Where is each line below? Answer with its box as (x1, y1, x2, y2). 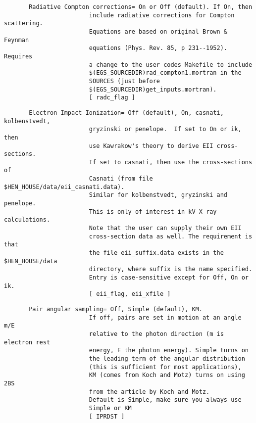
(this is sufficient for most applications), (89, 363, 242, 371)
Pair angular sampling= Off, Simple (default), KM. (29, 305, 203, 313)
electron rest (4, 338, 51, 346)
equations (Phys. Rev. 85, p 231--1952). (89, 45, 228, 52)
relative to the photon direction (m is (89, 330, 224, 337)
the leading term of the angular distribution (89, 355, 245, 362)
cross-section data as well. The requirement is (89, 233, 253, 240)
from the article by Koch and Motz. (89, 388, 210, 395)
